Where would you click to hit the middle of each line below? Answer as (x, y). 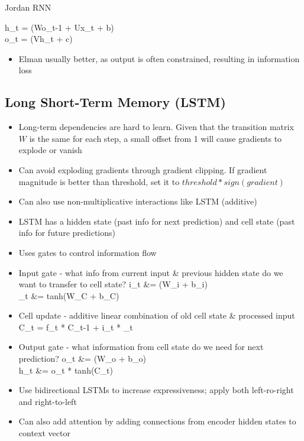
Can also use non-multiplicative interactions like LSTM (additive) (138, 201)
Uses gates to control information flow (88, 252)
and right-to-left (48, 401)
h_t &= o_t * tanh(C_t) (66, 370)
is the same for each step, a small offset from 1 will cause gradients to (156, 138)
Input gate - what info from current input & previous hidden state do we (151, 272)
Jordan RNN (28, 7)
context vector (44, 433)
